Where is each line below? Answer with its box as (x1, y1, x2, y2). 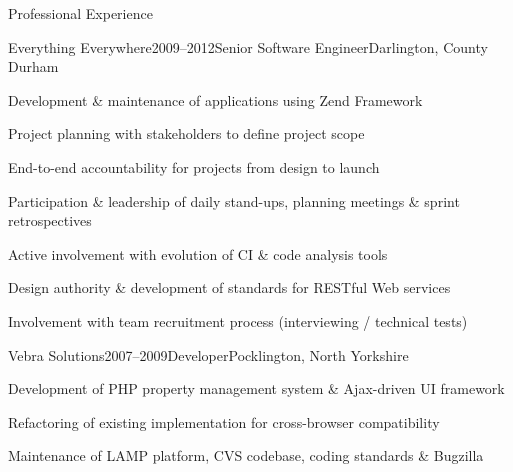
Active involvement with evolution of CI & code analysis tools (8, 243, 388, 264)
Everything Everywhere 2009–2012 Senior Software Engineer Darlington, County (8, 36, 488, 57)
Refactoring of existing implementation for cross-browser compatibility (8, 411, 440, 432)
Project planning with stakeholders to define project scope (8, 123, 365, 144)
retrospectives (8, 210, 92, 231)
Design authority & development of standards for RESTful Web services (8, 277, 451, 298)
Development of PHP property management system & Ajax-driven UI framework (8, 378, 505, 399)
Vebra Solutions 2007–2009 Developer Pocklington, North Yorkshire (8, 344, 409, 365)
